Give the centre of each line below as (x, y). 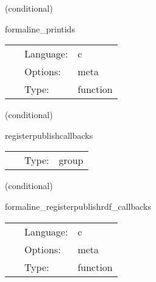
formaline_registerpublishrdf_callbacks (78, 206)
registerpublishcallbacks (49, 135)
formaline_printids (40, 28)
